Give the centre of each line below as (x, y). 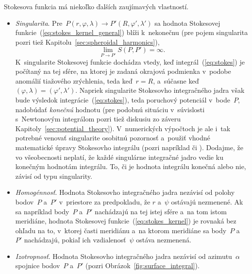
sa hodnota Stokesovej (187, 23)
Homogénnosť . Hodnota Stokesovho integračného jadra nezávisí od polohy (125, 192)
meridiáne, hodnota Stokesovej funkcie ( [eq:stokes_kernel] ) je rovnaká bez (126, 221)
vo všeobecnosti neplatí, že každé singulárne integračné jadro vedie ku (119, 157)
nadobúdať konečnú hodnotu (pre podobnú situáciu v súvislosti (110, 109)
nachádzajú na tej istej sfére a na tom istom (161, 211)
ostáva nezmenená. (164, 240)
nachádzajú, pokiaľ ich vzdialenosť (75, 240)
